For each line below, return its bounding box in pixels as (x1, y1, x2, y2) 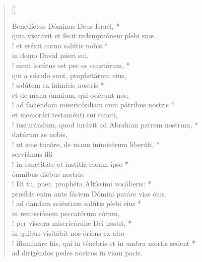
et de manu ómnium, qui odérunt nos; (12, 89, 129, 100)
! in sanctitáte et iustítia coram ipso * (12, 158, 129, 169)
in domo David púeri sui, (12, 50, 89, 60)
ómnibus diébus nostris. (12, 168, 85, 179)
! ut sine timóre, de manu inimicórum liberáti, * (12, 139, 160, 149)
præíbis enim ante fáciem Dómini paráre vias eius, (12, 188, 167, 199)
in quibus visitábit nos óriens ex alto (12, 228, 124, 238)
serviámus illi (12, 149, 53, 159)
